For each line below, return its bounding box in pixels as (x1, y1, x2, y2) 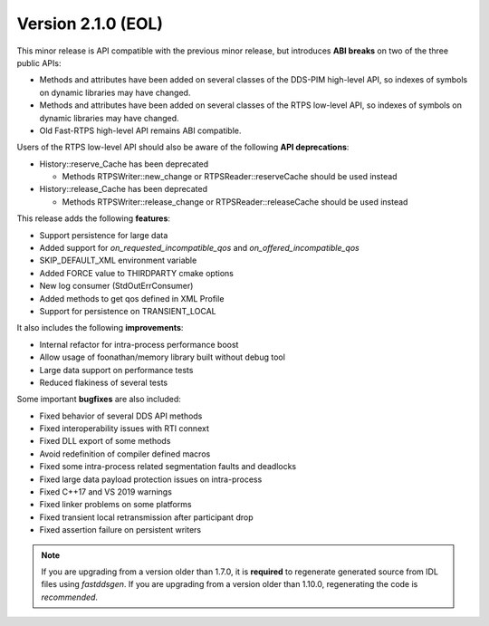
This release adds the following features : (16, 213, 171, 224)
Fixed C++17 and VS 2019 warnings (39, 486, 172, 497)
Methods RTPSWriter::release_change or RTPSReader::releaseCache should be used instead (62, 196, 408, 207)
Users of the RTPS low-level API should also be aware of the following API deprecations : (16, 141, 350, 153)
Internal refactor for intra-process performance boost (39, 339, 239, 350)
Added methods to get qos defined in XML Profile (39, 293, 225, 303)
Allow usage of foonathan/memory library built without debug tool (39, 352, 285, 362)
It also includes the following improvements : (16, 323, 184, 333)
